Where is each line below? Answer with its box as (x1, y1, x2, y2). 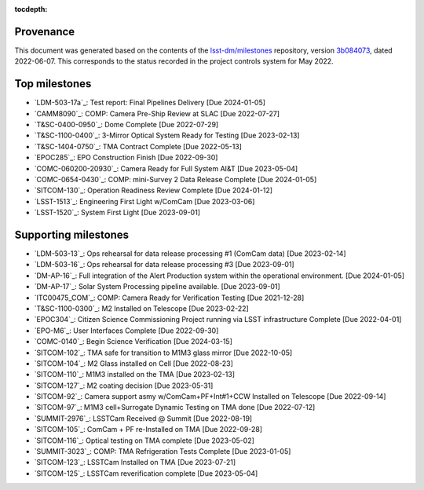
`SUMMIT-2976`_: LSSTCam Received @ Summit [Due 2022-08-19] (34, 413, 253, 423)
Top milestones (14, 77, 92, 90)
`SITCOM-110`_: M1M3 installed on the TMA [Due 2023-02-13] (34, 370, 236, 379)
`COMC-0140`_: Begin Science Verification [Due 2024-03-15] (34, 337, 233, 346)
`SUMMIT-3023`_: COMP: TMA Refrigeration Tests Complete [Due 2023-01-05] (34, 447, 291, 456)
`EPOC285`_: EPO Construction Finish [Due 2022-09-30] (34, 153, 218, 163)
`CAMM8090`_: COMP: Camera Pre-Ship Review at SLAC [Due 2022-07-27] (34, 108, 280, 118)
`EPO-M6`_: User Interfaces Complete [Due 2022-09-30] (34, 326, 219, 335)
